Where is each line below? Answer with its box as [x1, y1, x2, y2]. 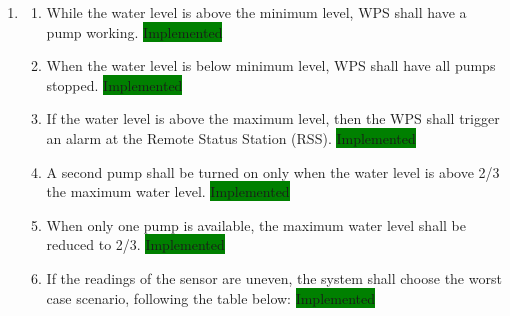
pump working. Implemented [46, 21, 223, 42]
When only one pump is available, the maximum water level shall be [46, 214, 466, 235]
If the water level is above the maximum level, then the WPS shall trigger [46, 108, 500, 129]
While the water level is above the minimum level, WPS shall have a [46, 2, 467, 22]
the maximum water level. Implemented [46, 181, 290, 202]
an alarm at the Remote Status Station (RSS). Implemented [46, 127, 416, 148]
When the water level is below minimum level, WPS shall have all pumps [46, 55, 496, 76]
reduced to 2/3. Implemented [46, 234, 225, 255]
